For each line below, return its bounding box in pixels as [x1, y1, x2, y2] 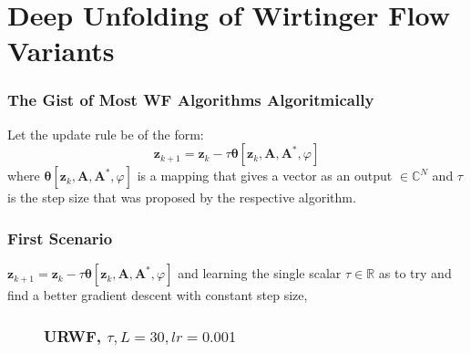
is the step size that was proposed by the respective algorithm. [7, 188, 356, 207]
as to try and [378, 264, 452, 283]
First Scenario [7, 226, 113, 249]
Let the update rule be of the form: [7, 124, 204, 143]
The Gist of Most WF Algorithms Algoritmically [7, 88, 374, 111]
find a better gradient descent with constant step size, [7, 286, 308, 305]
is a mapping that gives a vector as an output [137, 166, 393, 185]
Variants [7, 32, 115, 69]
